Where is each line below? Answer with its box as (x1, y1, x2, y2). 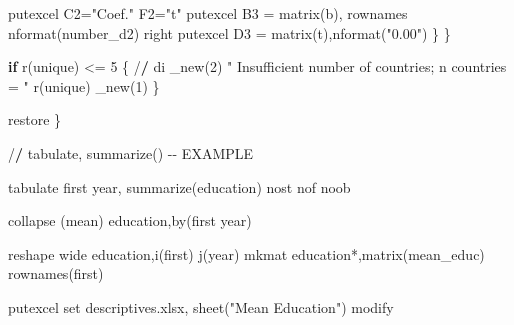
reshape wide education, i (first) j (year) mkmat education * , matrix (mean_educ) (8, 243, 485, 264)
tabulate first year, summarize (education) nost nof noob (8, 176, 351, 197)
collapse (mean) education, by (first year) (8, 210, 252, 231)
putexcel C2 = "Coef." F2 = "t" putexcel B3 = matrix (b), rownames (8, 3, 408, 23)
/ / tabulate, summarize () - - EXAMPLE (8, 142, 254, 163)
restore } (8, 109, 62, 130)
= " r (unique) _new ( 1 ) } (8, 75, 160, 96)
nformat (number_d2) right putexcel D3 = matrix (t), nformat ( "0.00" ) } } (8, 22, 451, 43)
